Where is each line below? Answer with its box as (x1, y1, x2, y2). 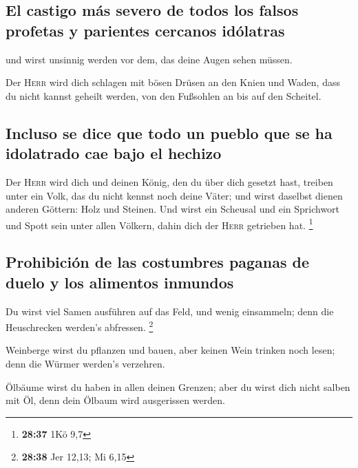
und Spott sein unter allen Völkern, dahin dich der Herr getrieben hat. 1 (6, 215, 313, 232)
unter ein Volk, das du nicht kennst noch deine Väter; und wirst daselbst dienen (6, 188, 343, 202)
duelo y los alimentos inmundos (6, 271, 234, 292)
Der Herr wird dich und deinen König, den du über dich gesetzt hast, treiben (6, 174, 333, 189)
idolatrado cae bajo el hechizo (6, 142, 222, 164)
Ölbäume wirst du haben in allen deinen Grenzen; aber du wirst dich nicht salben (6, 379, 350, 394)
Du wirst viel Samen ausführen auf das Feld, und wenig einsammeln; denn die (6, 304, 334, 318)
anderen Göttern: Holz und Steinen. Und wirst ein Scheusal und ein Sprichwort (6, 202, 340, 216)
